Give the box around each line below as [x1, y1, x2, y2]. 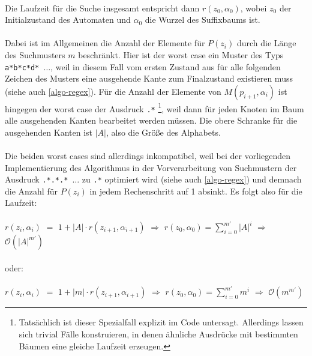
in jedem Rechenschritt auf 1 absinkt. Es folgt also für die [89, 184, 302, 197]
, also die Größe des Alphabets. [106, 125, 221, 138]
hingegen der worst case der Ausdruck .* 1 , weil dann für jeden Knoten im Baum [5, 100, 304, 115]
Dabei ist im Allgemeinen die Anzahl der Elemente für [5, 37, 205, 49]
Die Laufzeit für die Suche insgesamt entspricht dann [5, 1, 200, 14]
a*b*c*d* [5, 63, 40, 72]
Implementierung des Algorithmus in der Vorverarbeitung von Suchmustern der [5, 161, 297, 173]
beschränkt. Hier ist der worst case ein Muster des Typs [78, 48, 284, 61]
